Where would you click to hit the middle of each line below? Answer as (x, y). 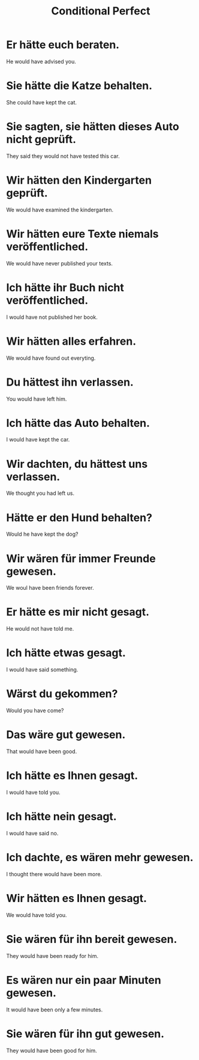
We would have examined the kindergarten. (60, 210)
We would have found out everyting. (51, 358)
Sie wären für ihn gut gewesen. (85, 1034)
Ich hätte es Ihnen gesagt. (72, 776)
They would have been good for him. (52, 1050)
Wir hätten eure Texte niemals (82, 234)
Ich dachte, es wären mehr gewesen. (100, 858)
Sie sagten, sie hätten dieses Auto (93, 127)
